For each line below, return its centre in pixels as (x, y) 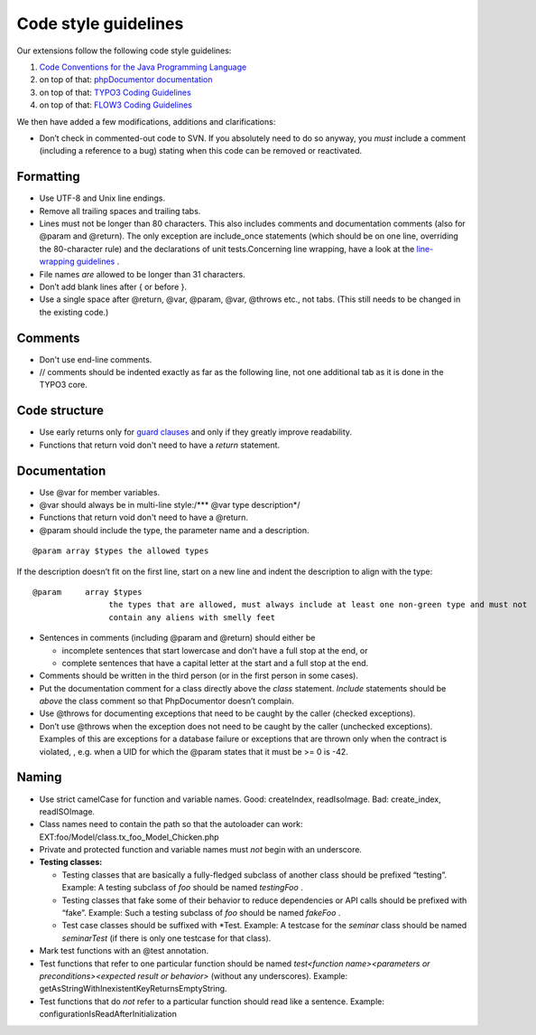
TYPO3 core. (63, 385)
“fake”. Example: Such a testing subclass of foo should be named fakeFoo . (201, 913)
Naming (39, 777)
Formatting (48, 177)
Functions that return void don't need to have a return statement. (159, 445)
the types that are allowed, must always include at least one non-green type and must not (318, 605)
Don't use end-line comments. (96, 359)
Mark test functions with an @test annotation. (124, 951)
